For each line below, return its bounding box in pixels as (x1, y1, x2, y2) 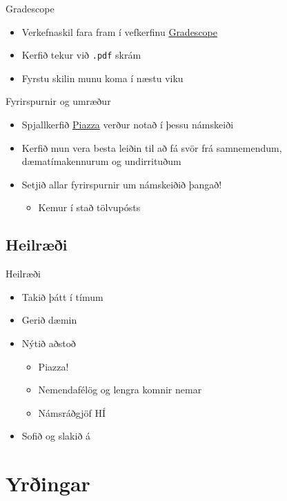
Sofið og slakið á (21, 429, 91, 443)
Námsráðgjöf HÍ (38, 405, 106, 420)
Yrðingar (6, 469, 90, 498)
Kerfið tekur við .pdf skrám (21, 48, 141, 62)
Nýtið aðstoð (21, 335, 76, 350)
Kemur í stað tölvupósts (38, 200, 141, 215)
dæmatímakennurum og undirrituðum (21, 154, 181, 168)
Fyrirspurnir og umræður (6, 94, 111, 108)
